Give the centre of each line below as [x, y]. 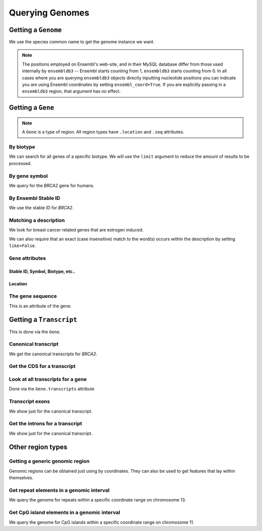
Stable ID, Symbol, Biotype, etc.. [42, 271]
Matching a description [37, 220]
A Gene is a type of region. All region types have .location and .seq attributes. [103, 132]
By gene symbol [28, 176]
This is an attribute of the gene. [40, 306]
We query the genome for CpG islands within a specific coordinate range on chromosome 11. [102, 522]
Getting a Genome [35, 30]
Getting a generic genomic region [49, 461]
